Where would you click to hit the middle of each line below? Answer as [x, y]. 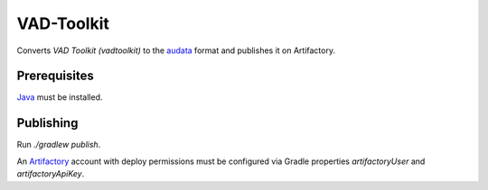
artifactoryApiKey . [51, 174]
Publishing [47, 123]
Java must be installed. [60, 97]
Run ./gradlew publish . [59, 145]
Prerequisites [55, 76]
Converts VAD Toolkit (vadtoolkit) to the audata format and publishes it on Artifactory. [176, 50]
